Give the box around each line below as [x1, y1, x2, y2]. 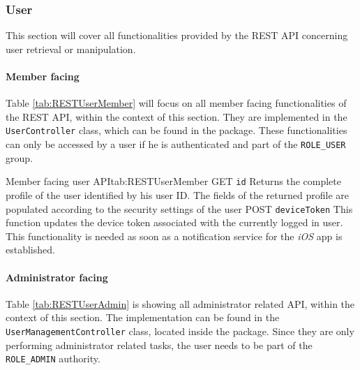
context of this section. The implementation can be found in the [6, 310, 280, 325]
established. [6, 242, 55, 257]
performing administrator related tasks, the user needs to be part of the [6, 337, 313, 352]
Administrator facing [6, 269, 108, 284]
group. [6, 150, 33, 165]
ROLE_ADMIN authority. [6, 351, 100, 366]
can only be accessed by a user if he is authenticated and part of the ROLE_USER [6, 137, 346, 151]
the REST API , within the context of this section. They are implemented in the [6, 109, 347, 124]
